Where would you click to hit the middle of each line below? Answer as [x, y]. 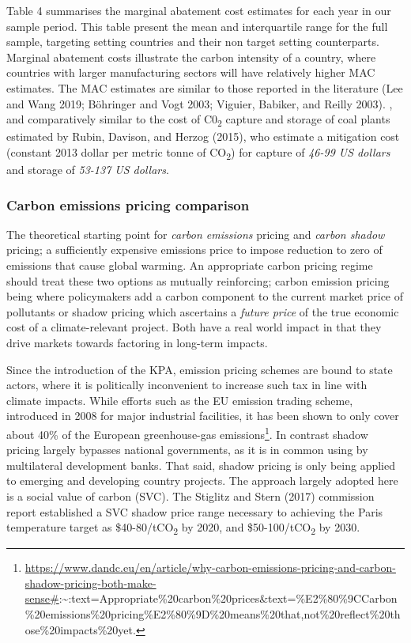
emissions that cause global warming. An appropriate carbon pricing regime [190, 265]
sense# [42, 598]
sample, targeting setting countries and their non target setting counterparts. [193, 42]
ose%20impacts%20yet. [80, 629]
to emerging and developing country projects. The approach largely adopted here [202, 480]
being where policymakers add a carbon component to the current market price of [205, 296]
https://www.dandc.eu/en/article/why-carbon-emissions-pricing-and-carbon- [210, 567]
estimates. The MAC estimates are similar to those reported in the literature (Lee [205, 87]
